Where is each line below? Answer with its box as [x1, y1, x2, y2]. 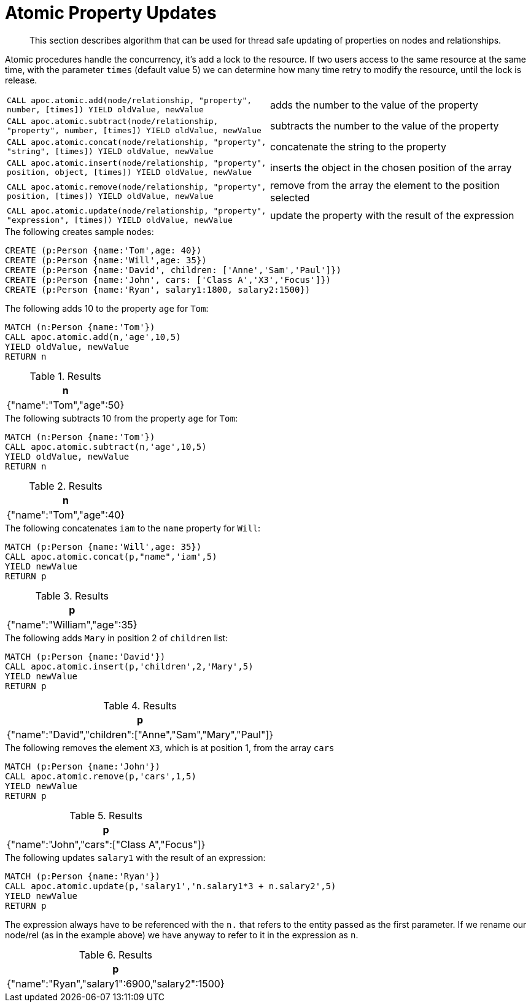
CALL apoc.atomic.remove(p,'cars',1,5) [5, 771, 196, 781]
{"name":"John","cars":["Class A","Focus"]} [7, 838, 206, 851]
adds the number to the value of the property [270, 98, 479, 111]
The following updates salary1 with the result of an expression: [5, 852, 266, 863]
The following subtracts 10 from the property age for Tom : [5, 412, 238, 423]
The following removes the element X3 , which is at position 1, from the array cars [5, 742, 335, 753]
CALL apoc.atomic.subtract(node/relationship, [7, 116, 219, 126]
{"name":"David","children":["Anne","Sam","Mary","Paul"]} [7, 728, 274, 741]
